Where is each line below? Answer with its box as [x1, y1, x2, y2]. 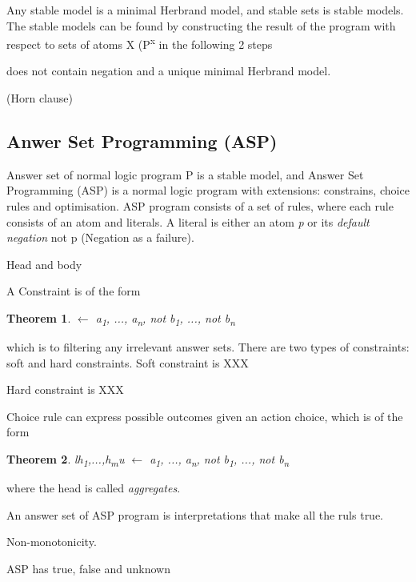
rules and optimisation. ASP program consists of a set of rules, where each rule [6, 198, 394, 215]
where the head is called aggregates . [6, 480, 181, 496]
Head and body [6, 255, 82, 272]
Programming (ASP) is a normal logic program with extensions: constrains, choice [6, 182, 410, 199]
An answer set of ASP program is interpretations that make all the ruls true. [6, 506, 384, 523]
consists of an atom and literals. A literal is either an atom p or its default [6, 213, 370, 230]
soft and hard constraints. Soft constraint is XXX [6, 354, 249, 371]
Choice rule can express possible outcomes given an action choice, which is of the [6, 407, 403, 424]
